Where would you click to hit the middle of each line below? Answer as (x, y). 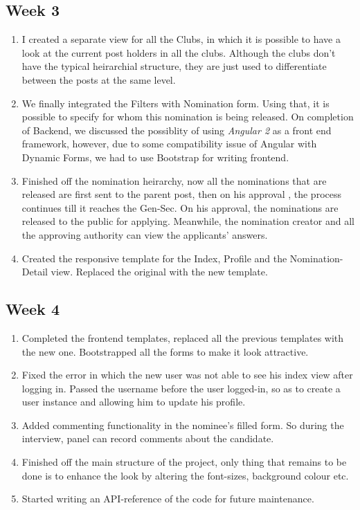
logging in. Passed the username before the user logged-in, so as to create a (181, 388)
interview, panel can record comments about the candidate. (148, 438)
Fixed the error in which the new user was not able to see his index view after (187, 375)
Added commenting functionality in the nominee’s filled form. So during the (183, 425)
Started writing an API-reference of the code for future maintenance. (168, 499)
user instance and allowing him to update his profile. (134, 402)
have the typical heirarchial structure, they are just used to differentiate (174, 66)
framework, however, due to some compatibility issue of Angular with (169, 144)
